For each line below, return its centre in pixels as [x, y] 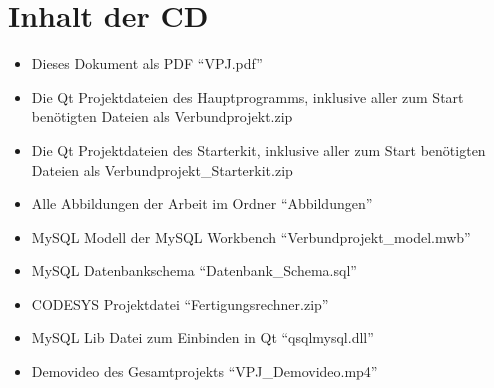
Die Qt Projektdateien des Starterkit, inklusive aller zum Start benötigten [258, 149]
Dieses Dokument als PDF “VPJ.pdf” [147, 63]
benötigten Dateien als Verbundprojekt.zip [162, 116]
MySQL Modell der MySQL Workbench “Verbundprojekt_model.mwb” [251, 236]
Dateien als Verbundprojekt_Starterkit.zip [162, 169]
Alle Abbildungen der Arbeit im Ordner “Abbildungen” [202, 203]
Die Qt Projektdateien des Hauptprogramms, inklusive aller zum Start [247, 96]
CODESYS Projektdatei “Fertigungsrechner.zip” [180, 303]
